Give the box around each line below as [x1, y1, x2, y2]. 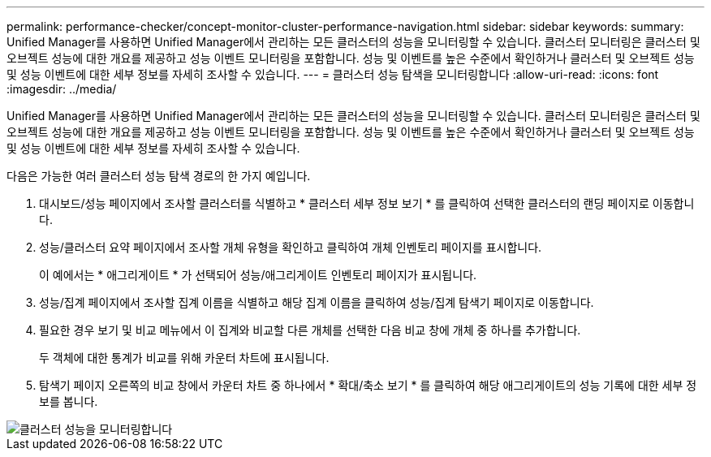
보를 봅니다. [39, 394, 98, 408]
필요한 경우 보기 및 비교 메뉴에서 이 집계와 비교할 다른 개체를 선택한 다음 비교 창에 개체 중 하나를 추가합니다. [39, 323, 581, 337]
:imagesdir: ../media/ [6, 82, 117, 96]
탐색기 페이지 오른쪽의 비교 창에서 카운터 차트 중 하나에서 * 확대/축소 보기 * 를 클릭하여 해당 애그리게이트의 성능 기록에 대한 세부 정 [39, 378, 697, 392]
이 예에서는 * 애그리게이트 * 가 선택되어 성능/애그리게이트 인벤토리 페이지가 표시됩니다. [39, 268, 477, 282]
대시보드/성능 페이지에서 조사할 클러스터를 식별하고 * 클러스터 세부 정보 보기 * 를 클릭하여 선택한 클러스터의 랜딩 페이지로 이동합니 [39, 196, 695, 210]
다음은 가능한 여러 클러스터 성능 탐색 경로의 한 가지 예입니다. [6, 169, 311, 183]
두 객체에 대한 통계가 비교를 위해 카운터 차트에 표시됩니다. [39, 351, 330, 364]
